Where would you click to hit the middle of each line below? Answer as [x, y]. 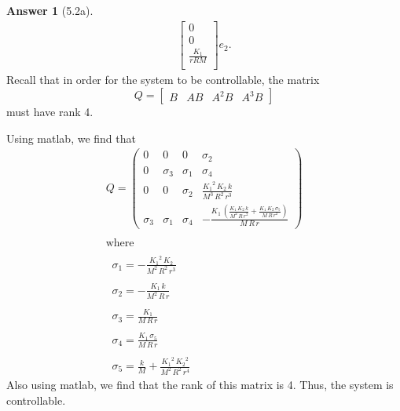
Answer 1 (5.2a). [50, 10]
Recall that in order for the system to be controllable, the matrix [163, 80]
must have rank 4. [50, 111]
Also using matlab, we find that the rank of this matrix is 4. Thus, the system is [200, 384]
